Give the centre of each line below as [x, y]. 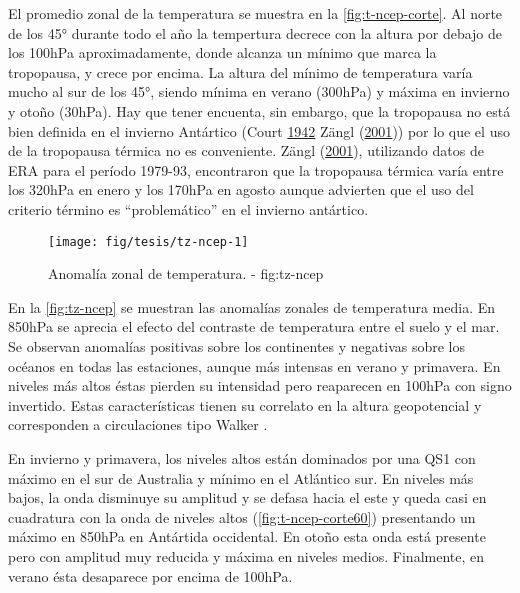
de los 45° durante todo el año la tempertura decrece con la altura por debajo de [255, 32]
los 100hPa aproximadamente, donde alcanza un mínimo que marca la [222, 52]
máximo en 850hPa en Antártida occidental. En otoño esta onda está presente [247, 536]
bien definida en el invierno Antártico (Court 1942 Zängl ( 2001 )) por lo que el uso [259, 130]
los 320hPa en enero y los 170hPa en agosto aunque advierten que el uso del [241, 189]
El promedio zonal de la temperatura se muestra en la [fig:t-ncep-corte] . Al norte [255, 13]
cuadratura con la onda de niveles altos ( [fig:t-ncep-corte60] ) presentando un [242, 516]
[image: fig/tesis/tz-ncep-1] [148, 241]
